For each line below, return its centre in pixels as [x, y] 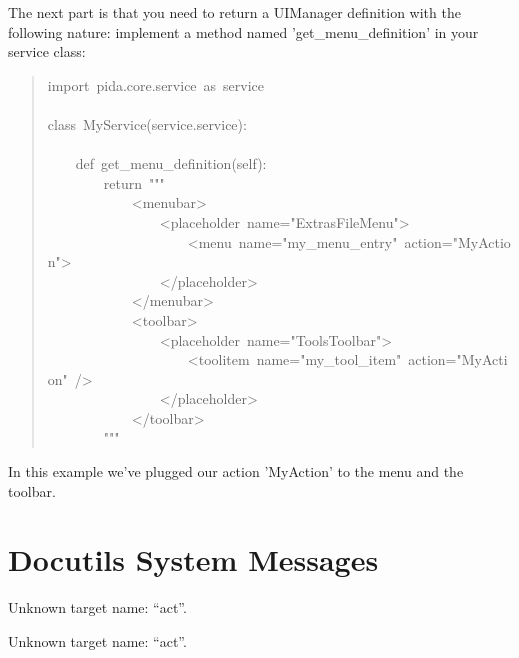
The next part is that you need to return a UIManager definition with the [234, 12]
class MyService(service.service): [147, 123]
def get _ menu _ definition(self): [171, 163]
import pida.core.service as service [156, 84]
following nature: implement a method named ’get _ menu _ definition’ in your [243, 31]
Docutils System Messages [193, 559]
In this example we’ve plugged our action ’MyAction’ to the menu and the [236, 471]
